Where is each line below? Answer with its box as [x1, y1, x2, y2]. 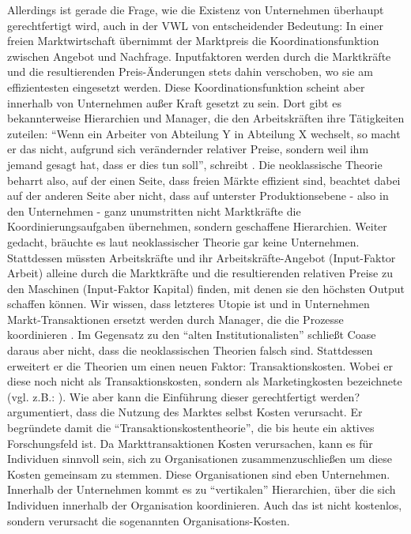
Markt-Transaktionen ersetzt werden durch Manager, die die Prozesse [7, 310, 344, 327]
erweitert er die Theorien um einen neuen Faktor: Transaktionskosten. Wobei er [7, 357, 393, 374]
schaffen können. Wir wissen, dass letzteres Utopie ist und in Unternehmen [7, 295, 370, 312]
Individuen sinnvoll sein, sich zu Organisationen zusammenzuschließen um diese [7, 450, 393, 467]
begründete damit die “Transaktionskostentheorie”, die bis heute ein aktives [7, 419, 375, 436]
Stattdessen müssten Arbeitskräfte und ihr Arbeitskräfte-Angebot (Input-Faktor [7, 249, 396, 265]
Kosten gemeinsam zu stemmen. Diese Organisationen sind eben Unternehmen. [7, 465, 390, 482]
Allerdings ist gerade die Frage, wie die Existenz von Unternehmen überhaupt [7, 2, 384, 17]
